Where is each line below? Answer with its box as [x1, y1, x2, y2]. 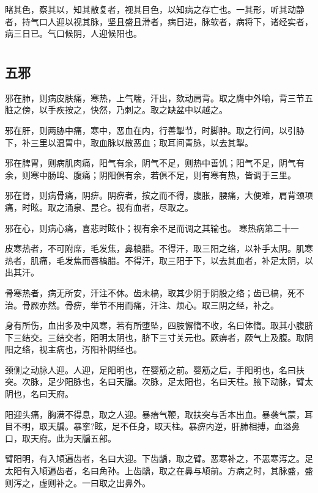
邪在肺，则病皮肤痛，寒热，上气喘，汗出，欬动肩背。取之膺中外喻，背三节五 [5, 91, 313, 104]
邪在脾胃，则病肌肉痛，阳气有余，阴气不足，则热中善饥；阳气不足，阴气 [5, 156, 296, 169]
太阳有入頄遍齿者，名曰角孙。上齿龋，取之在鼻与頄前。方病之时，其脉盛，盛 [5, 464, 313, 477]
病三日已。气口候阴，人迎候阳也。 [5, 27, 142, 40]
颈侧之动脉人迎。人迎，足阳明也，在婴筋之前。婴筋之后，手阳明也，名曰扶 [5, 363, 305, 376]
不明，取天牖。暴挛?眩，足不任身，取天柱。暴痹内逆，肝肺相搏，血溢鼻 [13, 420, 300, 433]
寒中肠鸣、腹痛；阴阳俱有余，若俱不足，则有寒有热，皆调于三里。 [30, 168, 296, 181]
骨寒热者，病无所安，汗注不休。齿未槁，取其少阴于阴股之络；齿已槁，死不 [5, 286, 305, 299]
